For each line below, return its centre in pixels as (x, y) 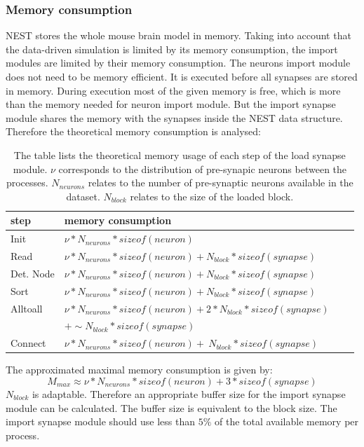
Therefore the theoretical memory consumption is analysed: (133, 131)
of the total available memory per (287, 421)
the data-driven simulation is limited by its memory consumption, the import (172, 49)
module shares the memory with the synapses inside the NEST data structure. (174, 117)
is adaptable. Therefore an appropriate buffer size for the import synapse (189, 393)
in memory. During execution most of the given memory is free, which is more (173, 90)
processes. (27, 183)
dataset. (83, 196)
